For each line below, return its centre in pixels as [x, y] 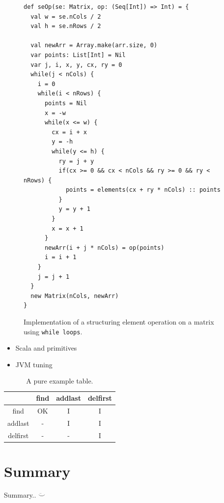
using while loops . [53, 331]
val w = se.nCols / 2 [66, 16]
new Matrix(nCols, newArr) [75, 296]
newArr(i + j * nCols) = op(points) [104, 248]
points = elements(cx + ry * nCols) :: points [143, 190]
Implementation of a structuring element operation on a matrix [119, 322]
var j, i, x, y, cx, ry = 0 [76, 65]
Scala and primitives [46, 348]
